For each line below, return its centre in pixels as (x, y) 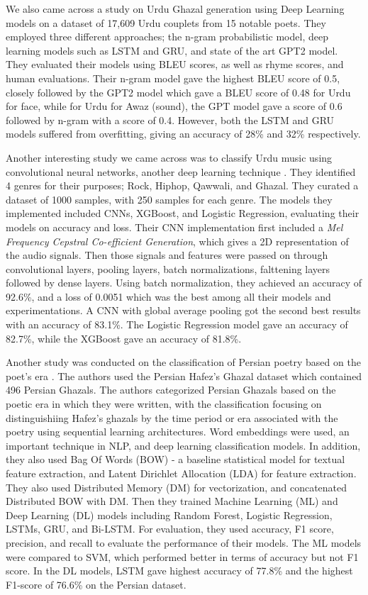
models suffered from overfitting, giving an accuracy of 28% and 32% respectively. (183, 134)
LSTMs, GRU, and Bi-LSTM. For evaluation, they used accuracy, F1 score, (170, 529)
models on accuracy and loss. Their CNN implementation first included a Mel (174, 227)
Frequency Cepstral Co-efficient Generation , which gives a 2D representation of (177, 241)
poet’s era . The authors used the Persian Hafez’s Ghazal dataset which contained (184, 376)
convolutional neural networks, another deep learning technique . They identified (181, 171)
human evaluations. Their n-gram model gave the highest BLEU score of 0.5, (173, 78)
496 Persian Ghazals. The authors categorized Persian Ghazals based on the (171, 390)
